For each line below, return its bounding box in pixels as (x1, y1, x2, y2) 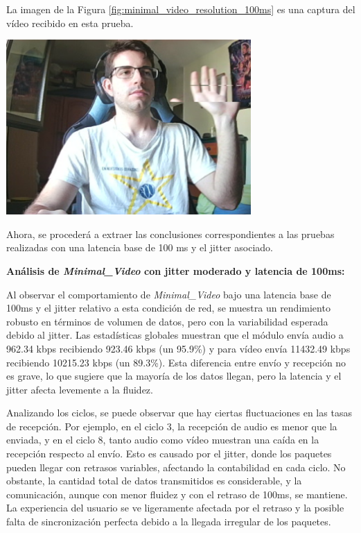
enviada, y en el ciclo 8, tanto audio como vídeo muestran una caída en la (6, 432, 319, 447)
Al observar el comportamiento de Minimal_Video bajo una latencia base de (6, 287, 331, 301)
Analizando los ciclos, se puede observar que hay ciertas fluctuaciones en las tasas (6, 405, 352, 420)
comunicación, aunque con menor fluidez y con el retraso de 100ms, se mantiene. (6, 487, 348, 501)
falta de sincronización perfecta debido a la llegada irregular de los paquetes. (6, 514, 331, 529)
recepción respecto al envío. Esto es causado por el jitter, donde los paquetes (6, 446, 332, 461)
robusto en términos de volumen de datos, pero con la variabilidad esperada (6, 314, 328, 328)
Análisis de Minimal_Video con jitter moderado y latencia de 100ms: (6, 263, 345, 278)
